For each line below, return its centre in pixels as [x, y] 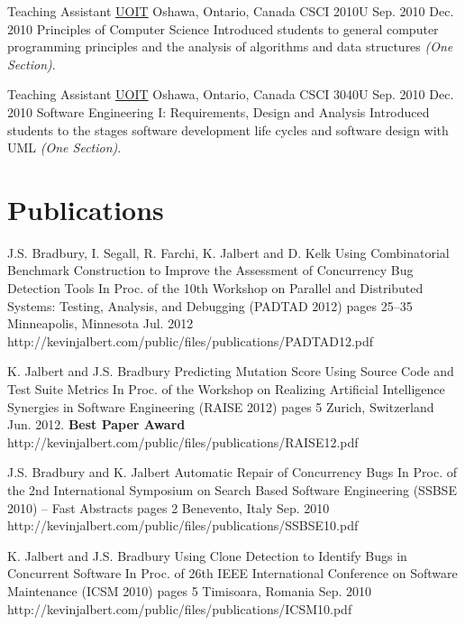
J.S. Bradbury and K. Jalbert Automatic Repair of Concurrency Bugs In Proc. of [232, 472]
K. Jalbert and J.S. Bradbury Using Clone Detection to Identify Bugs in [207, 555]
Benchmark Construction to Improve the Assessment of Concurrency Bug [210, 270]
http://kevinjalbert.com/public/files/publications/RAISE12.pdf [183, 441]
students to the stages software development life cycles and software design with [228, 129]
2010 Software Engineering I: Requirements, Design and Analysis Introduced [219, 111]
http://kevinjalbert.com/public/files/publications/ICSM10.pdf [180, 608]
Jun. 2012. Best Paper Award [96, 424]
